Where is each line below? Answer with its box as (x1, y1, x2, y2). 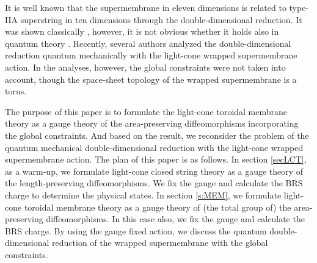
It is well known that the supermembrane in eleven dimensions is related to (5, 1, 286, 13)
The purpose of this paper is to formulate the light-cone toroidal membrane (5, 105, 288, 117)
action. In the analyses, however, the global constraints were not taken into (5, 60, 286, 73)
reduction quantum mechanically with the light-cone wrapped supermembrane (5, 49, 297, 61)
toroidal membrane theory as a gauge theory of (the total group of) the (24, 200, 291, 213)
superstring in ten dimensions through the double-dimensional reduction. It (20, 13, 302, 26)
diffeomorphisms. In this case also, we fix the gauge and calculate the (46, 212, 305, 225)
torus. (5, 85, 27, 97)
